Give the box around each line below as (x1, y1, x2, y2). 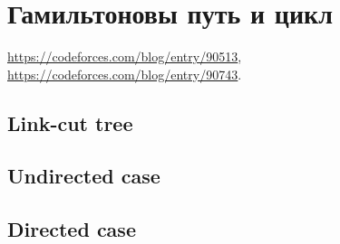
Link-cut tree (7, 108, 133, 136)
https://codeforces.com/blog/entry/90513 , (7, 47, 242, 66)
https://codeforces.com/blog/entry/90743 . (7, 64, 242, 83)
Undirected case (7, 162, 160, 190)
